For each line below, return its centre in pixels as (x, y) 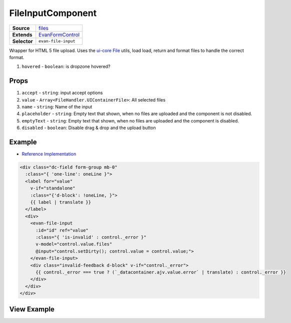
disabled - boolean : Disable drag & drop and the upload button (89, 128)
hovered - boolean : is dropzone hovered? (66, 66)
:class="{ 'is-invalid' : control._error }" (91, 237)
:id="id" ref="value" (62, 230)
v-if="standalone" (53, 188)
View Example (32, 309)
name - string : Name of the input (57, 107)
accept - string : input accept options (62, 93)
